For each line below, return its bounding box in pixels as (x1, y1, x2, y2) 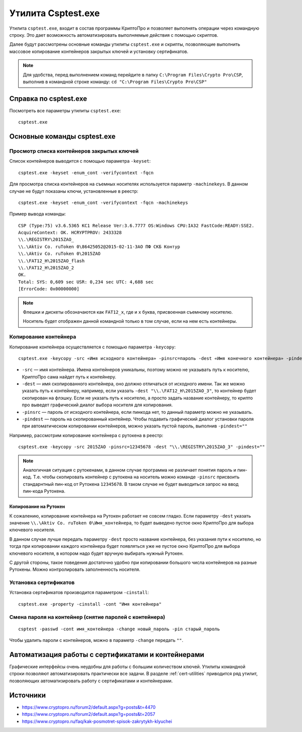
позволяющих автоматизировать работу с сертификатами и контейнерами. (9, 678, 173, 684)
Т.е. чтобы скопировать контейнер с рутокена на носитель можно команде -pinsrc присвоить (33, 474, 240, 480)
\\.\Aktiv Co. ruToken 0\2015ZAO (18, 251, 101, 257)
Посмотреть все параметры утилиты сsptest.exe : (9, 107, 121, 113)
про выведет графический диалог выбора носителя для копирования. (22, 402, 173, 408)
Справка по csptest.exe (9, 94, 88, 103)
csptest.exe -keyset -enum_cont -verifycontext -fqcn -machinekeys (18, 199, 188, 205)
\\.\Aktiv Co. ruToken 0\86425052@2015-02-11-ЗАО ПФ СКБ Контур (18, 244, 181, 249)
